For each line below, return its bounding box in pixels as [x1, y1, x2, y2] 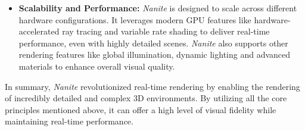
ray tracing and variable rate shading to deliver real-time [62, 25, 270, 38]
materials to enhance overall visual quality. [18, 60, 175, 72]
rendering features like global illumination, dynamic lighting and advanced [18, 48, 291, 61]
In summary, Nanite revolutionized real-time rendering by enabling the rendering [5, 80, 300, 92]
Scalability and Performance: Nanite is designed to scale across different [18, 2, 297, 14]
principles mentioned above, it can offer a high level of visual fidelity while [5, 103, 276, 116]
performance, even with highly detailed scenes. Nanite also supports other [18, 36, 288, 49]
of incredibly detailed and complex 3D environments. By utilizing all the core [5, 92, 287, 104]
